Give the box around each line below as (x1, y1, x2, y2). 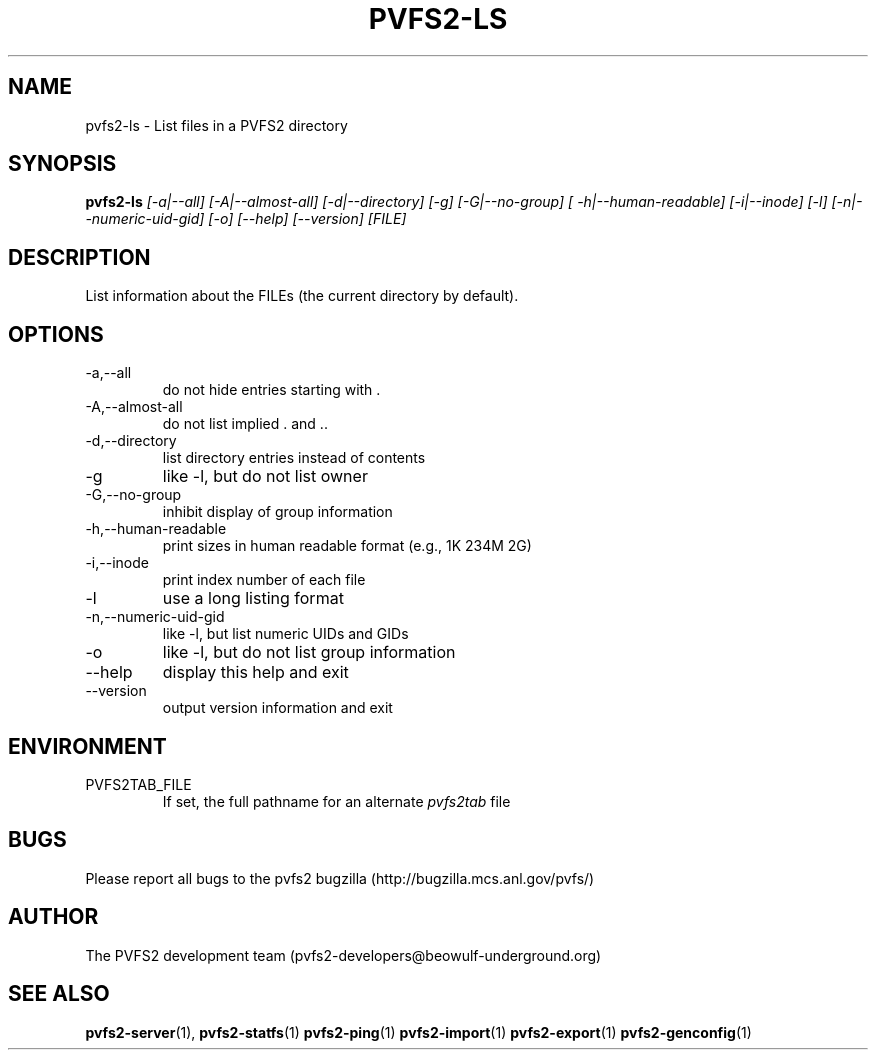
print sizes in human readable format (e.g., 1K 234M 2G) (162, 537, 532, 555)
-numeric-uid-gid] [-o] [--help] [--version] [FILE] (85, 210, 407, 228)
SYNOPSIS (8, 151, 117, 177)
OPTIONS (8, 321, 104, 347)
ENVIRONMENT (8, 733, 167, 759)
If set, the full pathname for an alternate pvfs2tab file (162, 792, 511, 810)
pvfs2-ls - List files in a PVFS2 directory (85, 116, 348, 134)
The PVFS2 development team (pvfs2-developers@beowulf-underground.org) (85, 946, 602, 964)
